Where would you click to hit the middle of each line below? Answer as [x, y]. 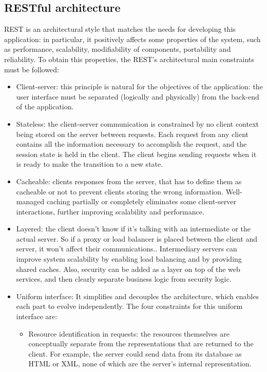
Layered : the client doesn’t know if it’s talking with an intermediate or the [133, 229]
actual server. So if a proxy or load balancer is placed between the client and [137, 238]
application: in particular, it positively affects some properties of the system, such [132, 39]
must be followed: [32, 69]
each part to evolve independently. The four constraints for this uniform [129, 306]
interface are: [37, 316]
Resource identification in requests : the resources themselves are [129, 333]
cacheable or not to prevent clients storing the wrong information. [120, 191]
